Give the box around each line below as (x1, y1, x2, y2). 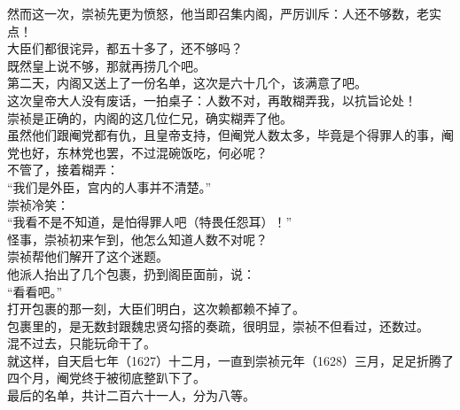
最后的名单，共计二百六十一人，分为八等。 (7, 386, 255, 405)
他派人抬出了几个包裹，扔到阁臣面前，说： (7, 264, 255, 282)
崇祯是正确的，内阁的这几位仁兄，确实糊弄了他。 (7, 108, 292, 127)
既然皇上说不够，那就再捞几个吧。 (7, 56, 206, 74)
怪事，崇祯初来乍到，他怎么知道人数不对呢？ (7, 229, 268, 248)
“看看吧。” (7, 282, 63, 300)
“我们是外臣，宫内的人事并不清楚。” (7, 177, 212, 196)
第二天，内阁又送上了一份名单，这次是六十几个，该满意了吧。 (7, 73, 367, 92)
